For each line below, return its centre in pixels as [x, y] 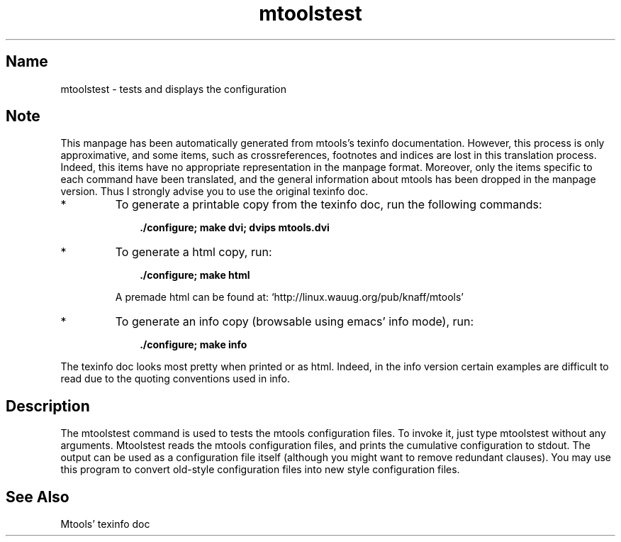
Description [48, 406]
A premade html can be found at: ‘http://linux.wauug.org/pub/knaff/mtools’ [289, 297]
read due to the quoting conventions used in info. [175, 379]
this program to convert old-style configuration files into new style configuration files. [260, 470]
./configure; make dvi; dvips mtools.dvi [235, 228]
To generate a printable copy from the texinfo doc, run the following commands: [329, 205]
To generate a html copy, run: [194, 252]
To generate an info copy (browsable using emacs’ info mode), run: [295, 322]
